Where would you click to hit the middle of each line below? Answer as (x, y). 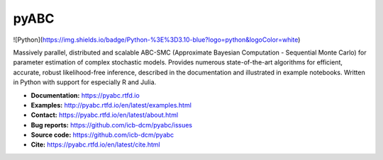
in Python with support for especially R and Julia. (85, 82)
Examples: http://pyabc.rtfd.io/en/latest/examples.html (111, 105)
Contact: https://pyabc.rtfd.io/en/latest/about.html (105, 115)
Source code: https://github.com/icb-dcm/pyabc (102, 135)
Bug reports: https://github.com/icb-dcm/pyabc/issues (112, 125)
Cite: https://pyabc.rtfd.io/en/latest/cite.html (96, 144)
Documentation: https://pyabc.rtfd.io (85, 95)
